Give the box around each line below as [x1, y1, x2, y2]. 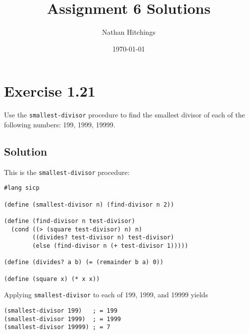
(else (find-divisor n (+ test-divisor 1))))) [32, 242, 189, 249]
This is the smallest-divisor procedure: [4, 167, 130, 177]
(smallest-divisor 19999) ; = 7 [4, 324, 110, 331]
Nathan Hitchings [102, 27, 155, 37]
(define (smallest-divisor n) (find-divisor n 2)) [4, 201, 174, 208]
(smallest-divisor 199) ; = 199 [4, 307, 118, 314]
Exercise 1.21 [4, 81, 96, 101]
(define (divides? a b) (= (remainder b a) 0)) [4, 259, 164, 266]
